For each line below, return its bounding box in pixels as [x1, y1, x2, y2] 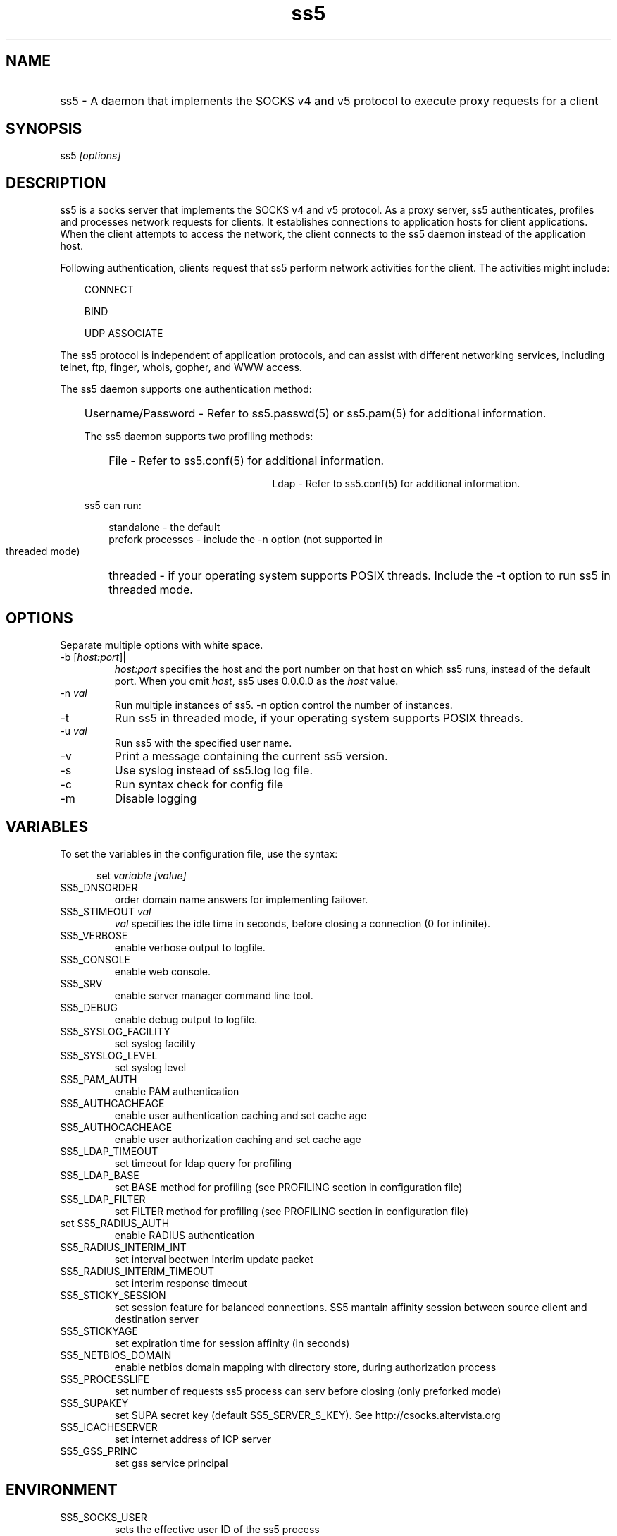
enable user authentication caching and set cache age [114, 1109, 367, 1121]
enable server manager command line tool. [114, 989, 313, 1001]
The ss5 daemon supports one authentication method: [60, 383, 312, 396]
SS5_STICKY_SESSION [60, 1288, 166, 1301]
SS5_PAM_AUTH [60, 1073, 137, 1085]
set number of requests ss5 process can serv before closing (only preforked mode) [114, 1384, 501, 1397]
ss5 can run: [84, 499, 142, 512]
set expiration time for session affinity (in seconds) [114, 1336, 350, 1349]
